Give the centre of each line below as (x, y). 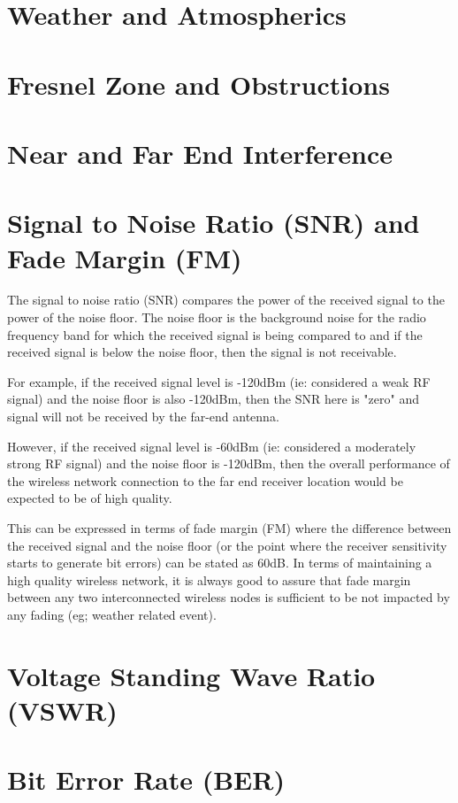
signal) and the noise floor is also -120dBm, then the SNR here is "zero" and (213, 399)
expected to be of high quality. (90, 498)
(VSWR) (62, 710)
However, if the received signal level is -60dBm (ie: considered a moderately (212, 446)
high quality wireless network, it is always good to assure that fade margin (209, 579)
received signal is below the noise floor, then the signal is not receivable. (202, 352)
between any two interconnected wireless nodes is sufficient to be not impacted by (229, 597)
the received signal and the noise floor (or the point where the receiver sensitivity (227, 545)
